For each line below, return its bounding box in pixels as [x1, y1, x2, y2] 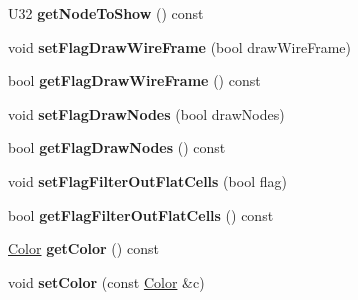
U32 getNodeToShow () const [8, 3, 204, 23]
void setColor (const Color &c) [8, 271, 205, 292]
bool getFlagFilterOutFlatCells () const [8, 204, 274, 225]
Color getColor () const [8, 238, 159, 259]
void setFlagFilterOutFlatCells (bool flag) [8, 170, 287, 191]
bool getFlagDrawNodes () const [8, 137, 226, 158]
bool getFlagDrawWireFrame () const [8, 70, 261, 91]
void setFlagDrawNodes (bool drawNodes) [8, 103, 285, 124]
